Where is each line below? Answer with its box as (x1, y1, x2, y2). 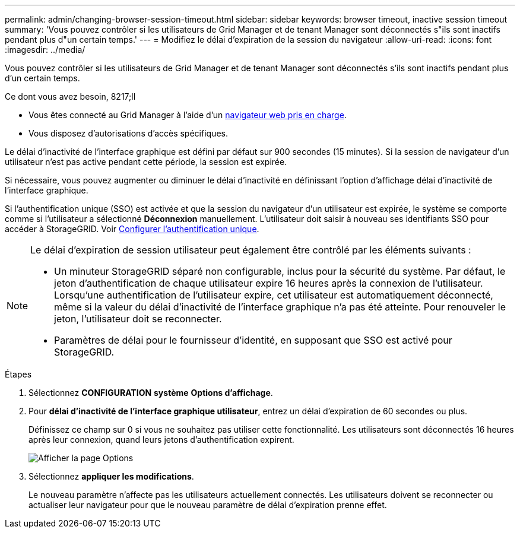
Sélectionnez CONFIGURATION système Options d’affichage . (28, 388, 273, 398)
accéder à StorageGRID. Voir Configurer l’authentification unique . (5, 224, 259, 234)
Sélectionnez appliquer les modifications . (28, 471, 194, 481)
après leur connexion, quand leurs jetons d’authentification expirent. (28, 434, 294, 445)
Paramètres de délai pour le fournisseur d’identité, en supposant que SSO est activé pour (54, 334, 452, 346)
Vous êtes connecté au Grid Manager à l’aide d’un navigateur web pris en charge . (28, 110, 347, 120)
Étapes (5, 369, 32, 379)
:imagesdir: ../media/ (5, 45, 85, 55)
